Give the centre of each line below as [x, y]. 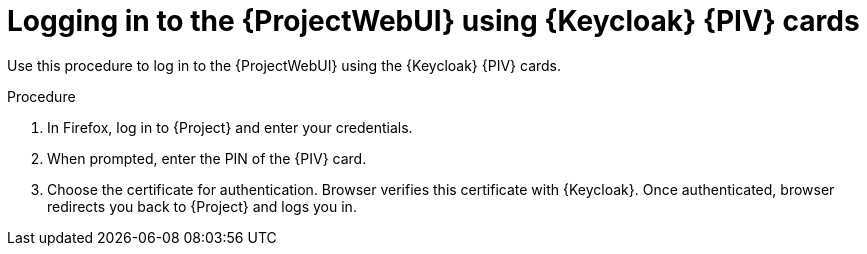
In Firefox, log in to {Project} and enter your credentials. [230, 127]
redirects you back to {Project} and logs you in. [202, 206]
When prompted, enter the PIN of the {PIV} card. [207, 158]
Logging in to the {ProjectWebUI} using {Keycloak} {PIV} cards [433, 21]
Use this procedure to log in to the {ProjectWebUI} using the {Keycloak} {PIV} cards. [284, 65]
